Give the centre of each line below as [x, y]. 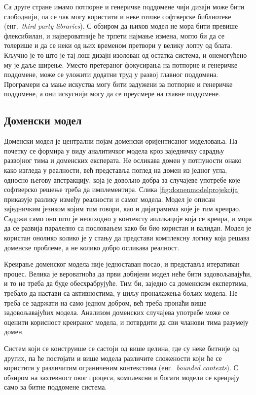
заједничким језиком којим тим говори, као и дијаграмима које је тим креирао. [123, 209]
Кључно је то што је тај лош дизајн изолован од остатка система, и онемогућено [126, 55]
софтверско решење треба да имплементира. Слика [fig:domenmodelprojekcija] [122, 189]
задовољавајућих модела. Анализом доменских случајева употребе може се [117, 312]
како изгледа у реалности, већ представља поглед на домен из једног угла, [116, 170]
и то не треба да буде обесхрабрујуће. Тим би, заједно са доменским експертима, [126, 283]
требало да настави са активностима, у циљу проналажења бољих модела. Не [121, 293]
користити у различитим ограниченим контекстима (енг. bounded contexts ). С [121, 368]
